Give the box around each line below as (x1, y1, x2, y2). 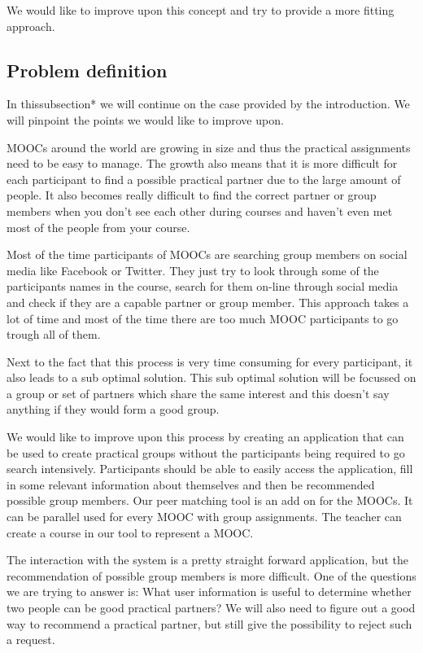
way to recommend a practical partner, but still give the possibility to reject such (7, 615, 412, 632)
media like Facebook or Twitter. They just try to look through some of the (7, 261, 379, 278)
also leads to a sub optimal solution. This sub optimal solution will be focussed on (7, 369, 416, 386)
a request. (7, 631, 55, 648)
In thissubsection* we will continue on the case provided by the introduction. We (7, 95, 410, 112)
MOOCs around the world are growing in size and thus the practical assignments (7, 138, 411, 156)
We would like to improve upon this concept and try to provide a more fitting (7, 2, 395, 18)
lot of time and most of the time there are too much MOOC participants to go (7, 309, 399, 326)
